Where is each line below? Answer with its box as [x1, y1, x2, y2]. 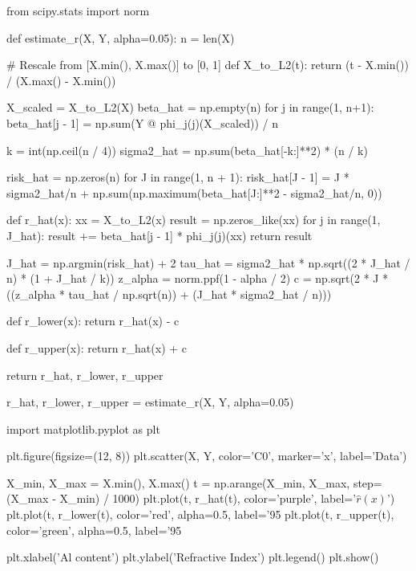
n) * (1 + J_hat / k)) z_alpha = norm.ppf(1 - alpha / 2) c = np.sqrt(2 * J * [6, 270, 389, 287]
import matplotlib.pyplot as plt [6, 420, 160, 437]
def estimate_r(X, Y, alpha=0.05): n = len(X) [6, 29, 235, 46]
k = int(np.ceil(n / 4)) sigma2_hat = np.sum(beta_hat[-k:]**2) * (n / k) [6, 141, 368, 158]
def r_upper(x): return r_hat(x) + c [6, 339, 188, 356]
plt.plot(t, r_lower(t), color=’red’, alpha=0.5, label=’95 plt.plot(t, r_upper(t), [6, 506, 394, 523]
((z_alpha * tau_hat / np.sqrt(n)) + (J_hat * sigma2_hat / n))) [6, 285, 332, 302]
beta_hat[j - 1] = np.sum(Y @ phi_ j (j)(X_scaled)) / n [6, 114, 278, 131]
